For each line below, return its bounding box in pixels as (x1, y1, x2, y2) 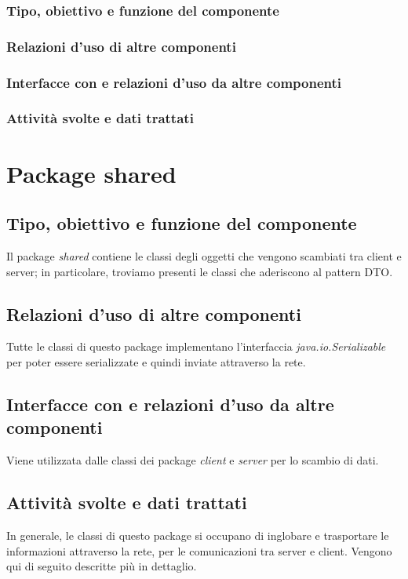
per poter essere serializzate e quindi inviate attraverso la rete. (6, 353, 306, 370)
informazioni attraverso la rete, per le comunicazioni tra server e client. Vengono (6, 542, 392, 559)
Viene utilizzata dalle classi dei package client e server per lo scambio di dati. (6, 452, 379, 468)
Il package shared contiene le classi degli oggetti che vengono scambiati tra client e (6, 247, 402, 264)
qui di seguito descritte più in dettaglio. (6, 558, 197, 574)
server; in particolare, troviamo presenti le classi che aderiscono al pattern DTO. (6, 263, 393, 279)
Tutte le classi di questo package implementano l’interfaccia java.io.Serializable (6, 338, 386, 355)
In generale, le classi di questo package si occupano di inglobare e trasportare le (6, 526, 389, 543)
